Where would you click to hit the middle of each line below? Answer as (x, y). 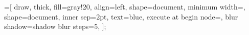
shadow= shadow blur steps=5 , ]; (55, 26)
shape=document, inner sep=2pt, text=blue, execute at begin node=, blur (121, 16)
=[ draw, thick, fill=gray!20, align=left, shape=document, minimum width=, (125, 6)
